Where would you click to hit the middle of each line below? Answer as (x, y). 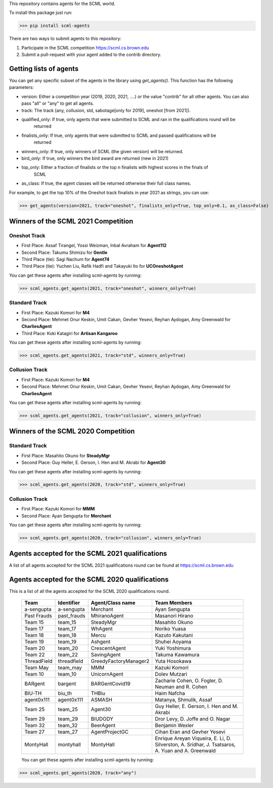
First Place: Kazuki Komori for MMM (58, 509)
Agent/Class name (113, 603)
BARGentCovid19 (111, 683)
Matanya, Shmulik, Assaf (184, 700)
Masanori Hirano (174, 616)
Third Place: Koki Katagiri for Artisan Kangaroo (69, 333)
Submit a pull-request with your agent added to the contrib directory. (91, 55)
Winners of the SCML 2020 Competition (72, 432)
